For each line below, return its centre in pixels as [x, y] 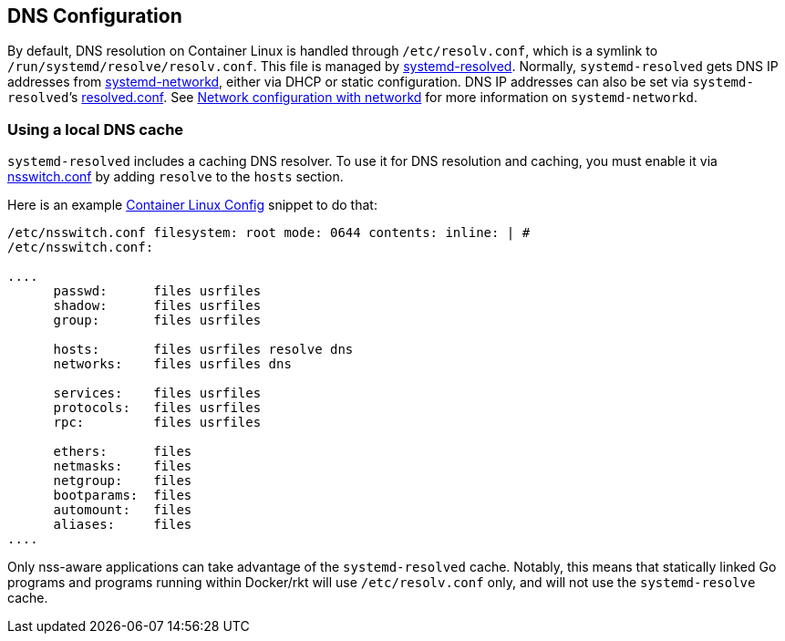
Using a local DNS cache [96, 129]
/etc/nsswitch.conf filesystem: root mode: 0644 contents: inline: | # [269, 233]
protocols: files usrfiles [157, 408]
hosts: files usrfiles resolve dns [203, 350]
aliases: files [123, 525]
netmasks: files [123, 466]
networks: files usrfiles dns [172, 364]
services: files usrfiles [157, 393]
